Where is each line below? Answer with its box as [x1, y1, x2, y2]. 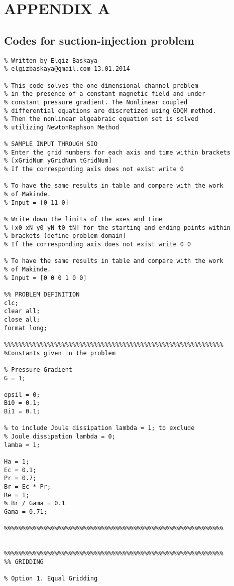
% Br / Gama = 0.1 [4, 500, 65, 507]
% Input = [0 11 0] [4, 199, 69, 206]
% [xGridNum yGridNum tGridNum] [4, 157, 112, 165]
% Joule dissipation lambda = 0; [4, 433, 115, 441]
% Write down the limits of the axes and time [4, 216, 162, 223]
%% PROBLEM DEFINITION [4, 290, 80, 298]
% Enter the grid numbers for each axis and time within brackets [4, 149, 231, 156]
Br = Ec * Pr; [4, 483, 51, 491]
